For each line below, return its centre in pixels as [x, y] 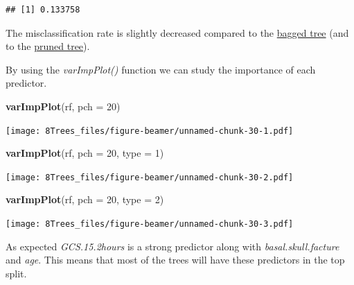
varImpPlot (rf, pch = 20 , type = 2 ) [85, 199]
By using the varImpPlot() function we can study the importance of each [161, 69]
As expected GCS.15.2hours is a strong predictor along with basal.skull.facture [172, 246]
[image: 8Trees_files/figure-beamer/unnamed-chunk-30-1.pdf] [150, 131]
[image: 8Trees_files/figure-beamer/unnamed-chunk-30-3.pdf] [150, 224]
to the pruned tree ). [48, 46]
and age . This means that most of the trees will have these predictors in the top [175, 260]
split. [16, 273]
